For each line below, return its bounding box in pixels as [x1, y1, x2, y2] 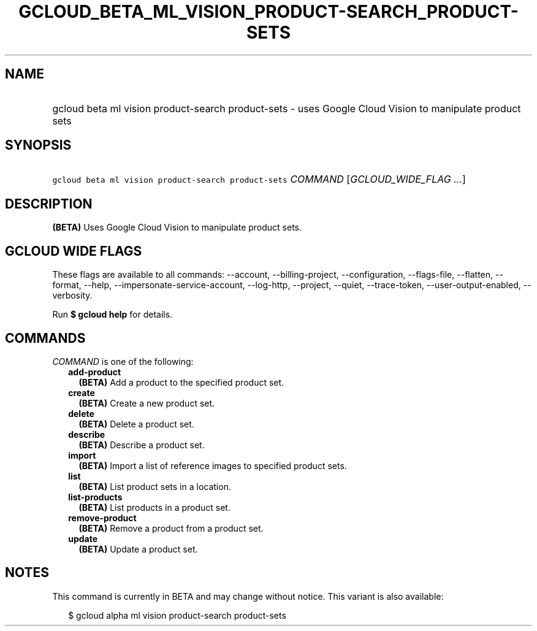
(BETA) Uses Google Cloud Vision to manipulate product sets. [52, 222, 302, 233]
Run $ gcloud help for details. [52, 309, 173, 320]
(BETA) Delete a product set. [78, 418, 194, 429]
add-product [68, 366, 121, 377]
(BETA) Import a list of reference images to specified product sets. [78, 460, 347, 471]
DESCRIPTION [5, 196, 93, 212]
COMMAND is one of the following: [52, 356, 194, 367]
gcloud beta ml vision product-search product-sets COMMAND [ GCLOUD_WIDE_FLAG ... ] [52, 173, 466, 186]
